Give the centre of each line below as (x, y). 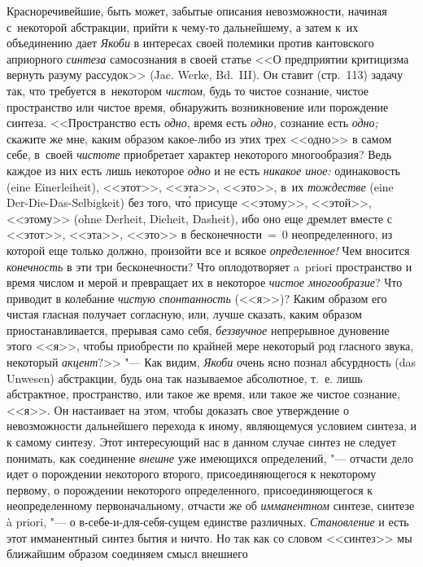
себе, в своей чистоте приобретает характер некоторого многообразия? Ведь (199, 154)
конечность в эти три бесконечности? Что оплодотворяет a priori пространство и (209, 266)
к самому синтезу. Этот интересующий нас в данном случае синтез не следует (201, 442)
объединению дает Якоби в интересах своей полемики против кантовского (190, 43)
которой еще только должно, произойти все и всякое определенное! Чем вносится (208, 250)
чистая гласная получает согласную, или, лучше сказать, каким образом (184, 314)
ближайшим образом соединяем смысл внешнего (127, 554)
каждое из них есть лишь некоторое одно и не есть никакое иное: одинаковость (203, 170)
